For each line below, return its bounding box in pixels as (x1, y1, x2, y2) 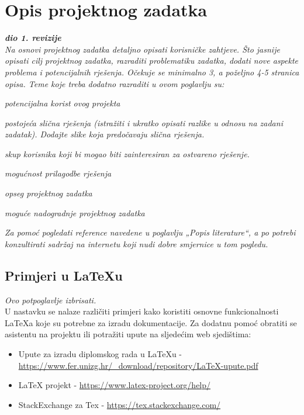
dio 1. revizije (5, 32, 61, 44)
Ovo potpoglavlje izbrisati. (5, 293, 96, 306)
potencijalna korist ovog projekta (5, 97, 120, 109)
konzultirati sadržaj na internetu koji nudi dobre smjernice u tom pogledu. (5, 237, 268, 250)
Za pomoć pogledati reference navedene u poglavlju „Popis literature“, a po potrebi (5, 226, 296, 238)
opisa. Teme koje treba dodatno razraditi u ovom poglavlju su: (5, 77, 224, 89)
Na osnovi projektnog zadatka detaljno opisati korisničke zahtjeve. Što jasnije (5, 43, 280, 55)
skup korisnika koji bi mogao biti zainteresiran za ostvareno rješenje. (5, 147, 250, 160)
